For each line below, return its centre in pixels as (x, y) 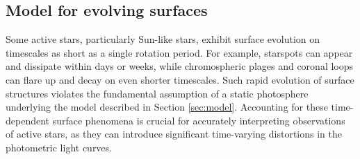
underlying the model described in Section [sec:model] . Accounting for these (167, 107)
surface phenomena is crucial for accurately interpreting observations (199, 120)
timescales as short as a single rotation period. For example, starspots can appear (179, 52)
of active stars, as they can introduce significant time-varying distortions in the (174, 134)
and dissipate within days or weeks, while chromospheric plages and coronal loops (180, 66)
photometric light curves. (59, 147)
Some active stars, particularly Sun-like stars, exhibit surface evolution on (163, 39)
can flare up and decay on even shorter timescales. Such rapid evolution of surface (180, 79)
